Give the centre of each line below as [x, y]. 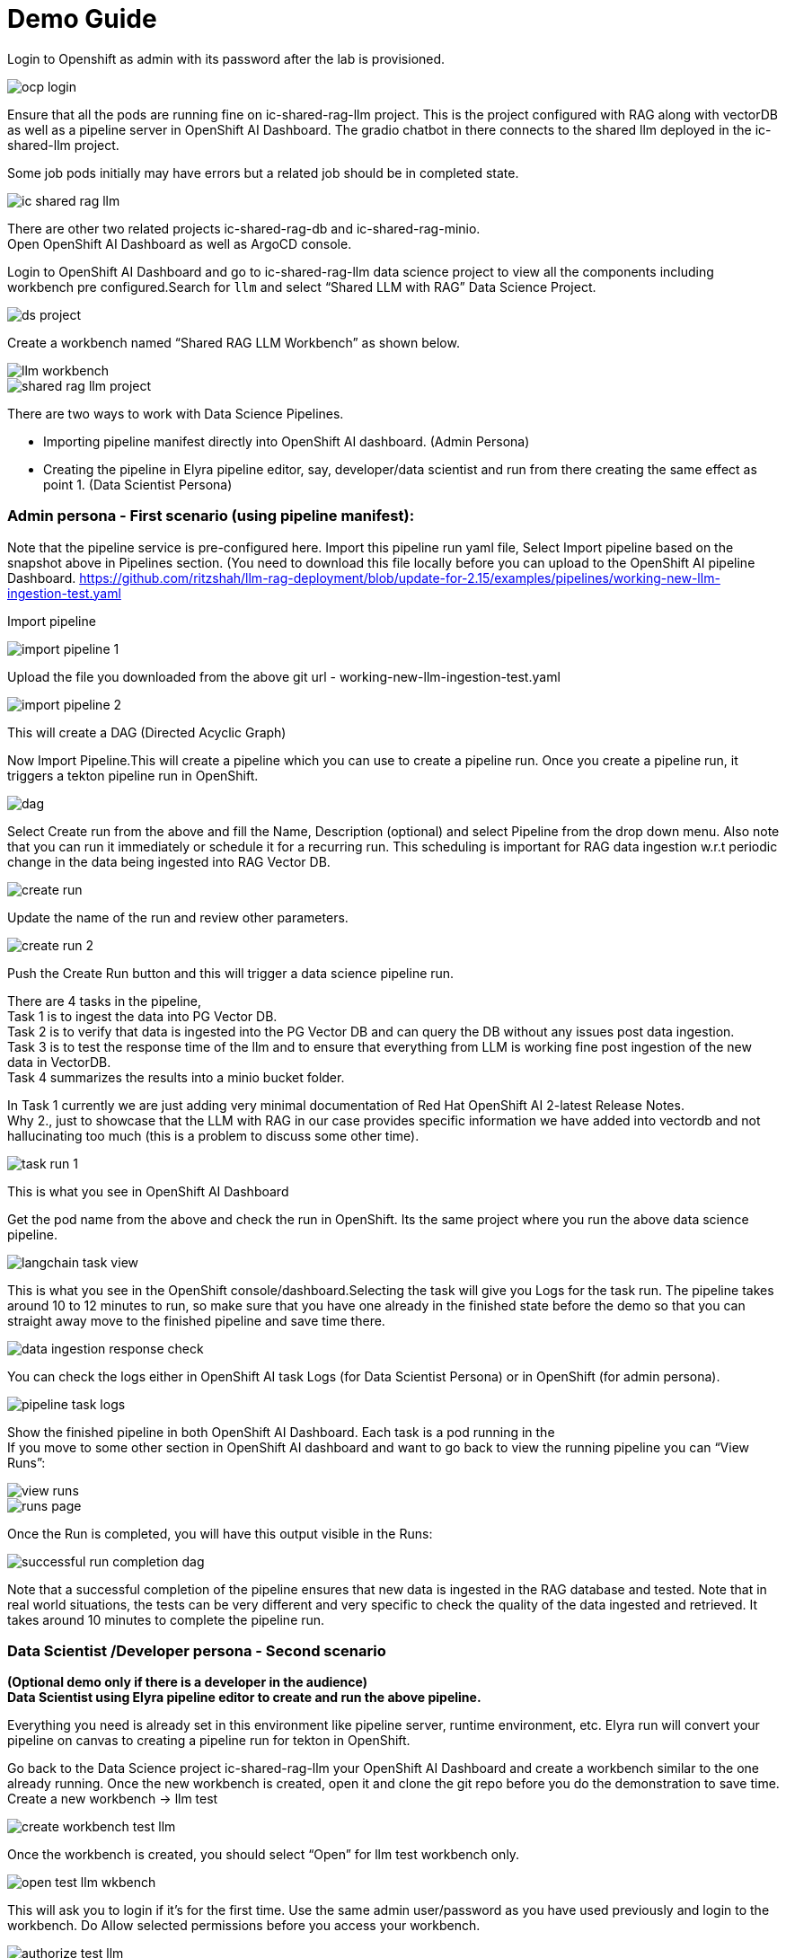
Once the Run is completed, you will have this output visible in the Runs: [220, 1533]
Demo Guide [82, 19]
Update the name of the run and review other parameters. [178, 917]
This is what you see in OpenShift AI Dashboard [148, 1191]
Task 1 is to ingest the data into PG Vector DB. [142, 1016]
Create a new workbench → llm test [113, 1799]
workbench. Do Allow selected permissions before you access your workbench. [244, 1926]
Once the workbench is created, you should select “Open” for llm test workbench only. [264, 1855]
